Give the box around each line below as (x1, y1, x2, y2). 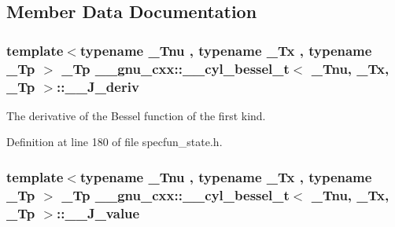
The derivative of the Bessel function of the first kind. (6, 107, 266, 123)
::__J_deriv (57, 76, 139, 96)
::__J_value (57, 203, 140, 222)
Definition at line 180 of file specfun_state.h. (6, 134, 223, 150)
